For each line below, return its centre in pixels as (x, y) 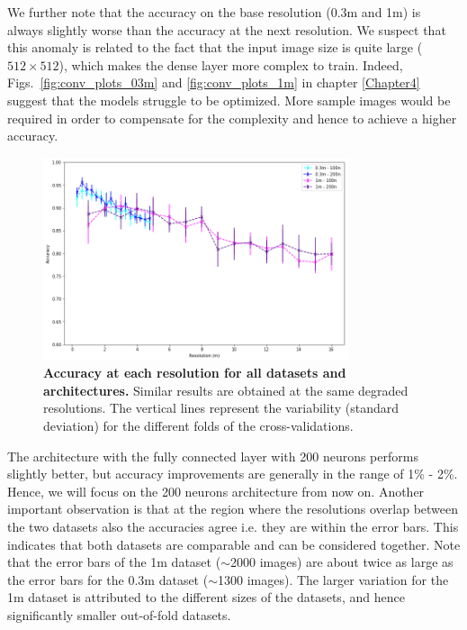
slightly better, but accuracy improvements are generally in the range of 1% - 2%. (233, 474)
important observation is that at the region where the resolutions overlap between (233, 509)
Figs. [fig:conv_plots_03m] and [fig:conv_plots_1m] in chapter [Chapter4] (214, 82)
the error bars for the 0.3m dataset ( (108, 579)
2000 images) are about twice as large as (341, 562)
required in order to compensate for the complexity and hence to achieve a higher (232, 118)
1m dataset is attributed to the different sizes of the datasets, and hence (206, 597)
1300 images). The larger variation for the (333, 579)
